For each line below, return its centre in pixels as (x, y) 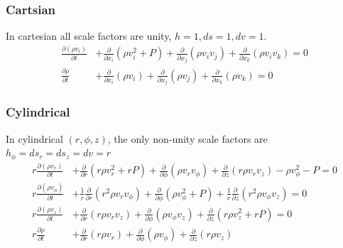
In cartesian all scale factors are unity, (89, 36)
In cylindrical (34, 138)
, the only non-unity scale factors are (187, 138)
